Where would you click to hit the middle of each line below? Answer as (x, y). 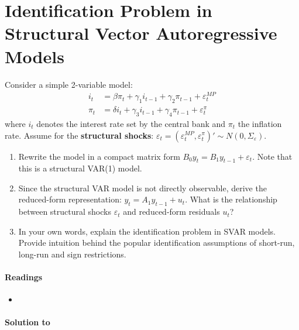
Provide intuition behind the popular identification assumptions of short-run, (157, 243)
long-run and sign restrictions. (72, 254)
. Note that (272, 156)
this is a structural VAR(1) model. (80, 168)
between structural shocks (65, 212)
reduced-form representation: (70, 199)
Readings (24, 277)
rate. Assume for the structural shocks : (79, 135)
